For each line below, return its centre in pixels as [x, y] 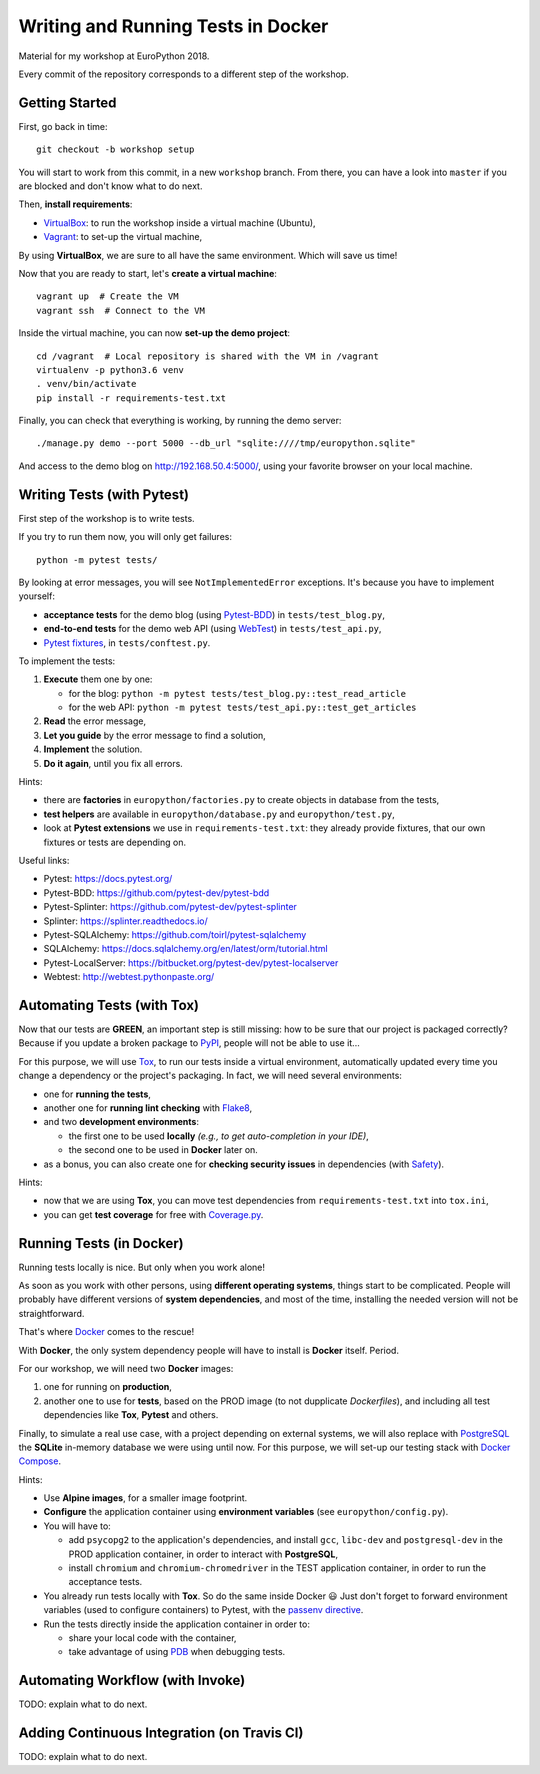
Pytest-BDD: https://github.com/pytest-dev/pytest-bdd [156, 892]
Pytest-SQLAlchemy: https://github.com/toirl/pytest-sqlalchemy [175, 934]
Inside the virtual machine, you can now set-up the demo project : [154, 333]
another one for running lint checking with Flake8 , [148, 1107]
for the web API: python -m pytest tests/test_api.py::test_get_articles [242, 707]
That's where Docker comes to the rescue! [106, 1332]
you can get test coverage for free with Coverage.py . [153, 1214]
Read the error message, [95, 721]
